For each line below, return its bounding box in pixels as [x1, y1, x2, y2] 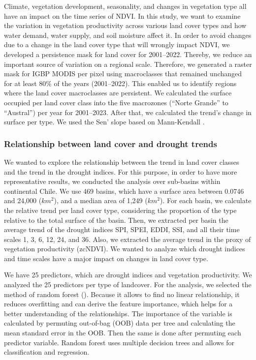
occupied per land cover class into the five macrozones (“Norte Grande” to [4, 97, 228, 107]
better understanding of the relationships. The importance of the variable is [4, 308, 232, 318]
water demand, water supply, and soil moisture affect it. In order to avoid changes [4, 30, 252, 40]
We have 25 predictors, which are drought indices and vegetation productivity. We [4, 270, 252, 280]
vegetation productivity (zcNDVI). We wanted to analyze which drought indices [4, 243, 245, 254]
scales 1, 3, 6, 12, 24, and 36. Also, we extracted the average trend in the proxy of [4, 234, 251, 244]
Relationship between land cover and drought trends [4, 137, 217, 150]
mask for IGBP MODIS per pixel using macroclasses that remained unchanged [4, 68, 242, 79]
